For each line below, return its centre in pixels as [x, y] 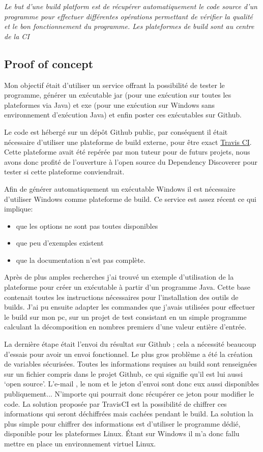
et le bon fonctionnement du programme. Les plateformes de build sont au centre [129, 26]
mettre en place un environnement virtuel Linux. [80, 443]
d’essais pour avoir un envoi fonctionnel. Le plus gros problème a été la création [128, 354]
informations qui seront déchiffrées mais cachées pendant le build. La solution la [129, 414]
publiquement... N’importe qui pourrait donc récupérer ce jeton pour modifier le [129, 394]
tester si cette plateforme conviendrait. [64, 172]
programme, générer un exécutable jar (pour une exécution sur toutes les [118, 95]
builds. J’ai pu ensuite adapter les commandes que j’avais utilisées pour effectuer [130, 307]
